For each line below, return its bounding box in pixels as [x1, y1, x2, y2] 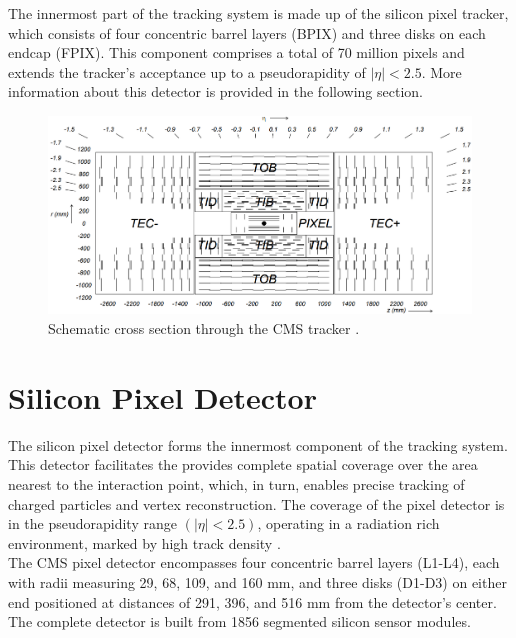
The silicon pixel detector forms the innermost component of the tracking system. [8, 434, 508, 455]
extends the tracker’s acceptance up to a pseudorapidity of [8, 61, 366, 82]
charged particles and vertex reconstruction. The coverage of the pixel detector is [8, 493, 505, 514]
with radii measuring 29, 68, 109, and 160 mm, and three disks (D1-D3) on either [8, 571, 507, 592]
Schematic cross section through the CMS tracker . [48, 318, 360, 339]
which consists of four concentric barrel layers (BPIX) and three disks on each [8, 22, 486, 43]
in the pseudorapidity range [8, 513, 177, 534]
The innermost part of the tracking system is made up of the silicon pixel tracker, [8, 3, 509, 23]
